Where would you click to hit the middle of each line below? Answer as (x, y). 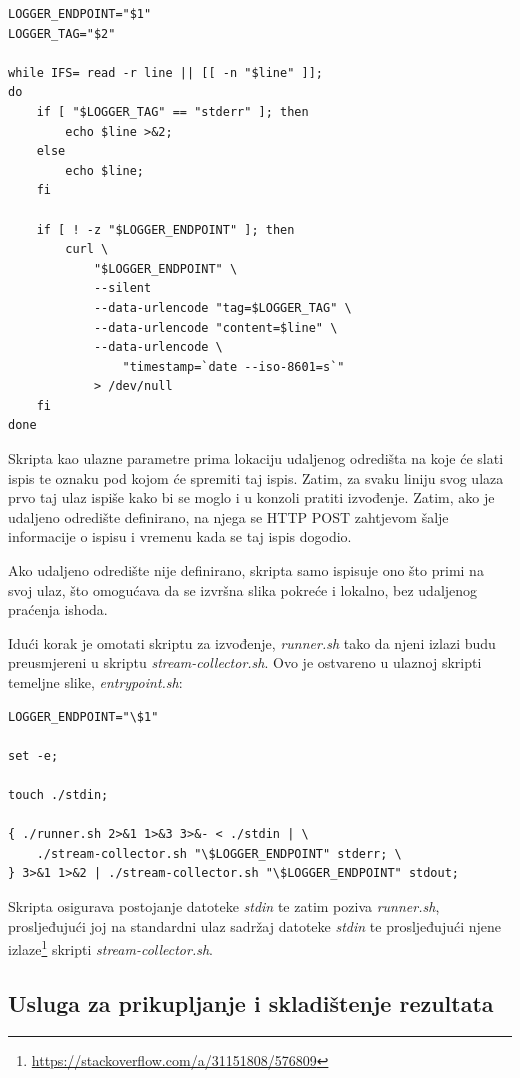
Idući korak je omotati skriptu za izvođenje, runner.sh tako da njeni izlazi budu (252, 642)
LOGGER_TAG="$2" (62, 33)
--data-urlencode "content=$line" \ (215, 327)
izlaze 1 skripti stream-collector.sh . (111, 947)
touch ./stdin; (58, 794)
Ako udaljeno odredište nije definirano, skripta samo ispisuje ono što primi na (246, 570)
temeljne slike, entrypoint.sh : (95, 682)
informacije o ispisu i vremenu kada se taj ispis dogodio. (180, 536)
